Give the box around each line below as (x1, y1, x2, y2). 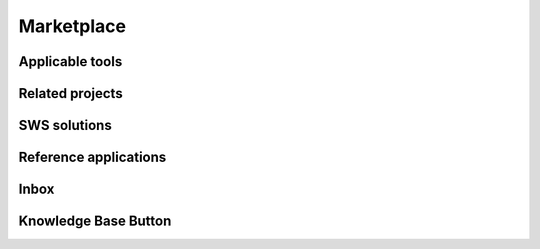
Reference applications (18, 149, 167, 166)
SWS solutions (18, 117, 112, 134)
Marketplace (18, 15, 127, 37)
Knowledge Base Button (18, 213, 172, 230)
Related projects (18, 85, 124, 102)
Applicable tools (18, 53, 123, 70)
